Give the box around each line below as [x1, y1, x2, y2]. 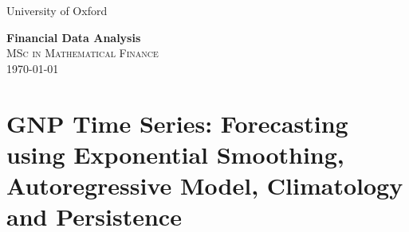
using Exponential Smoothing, [6, 137, 344, 170]
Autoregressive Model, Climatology [6, 168, 403, 201]
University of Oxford [6, 2, 108, 18]
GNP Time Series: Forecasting [6, 106, 348, 139]
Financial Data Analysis [6, 29, 141, 45]
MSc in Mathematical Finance [6, 44, 159, 61]
